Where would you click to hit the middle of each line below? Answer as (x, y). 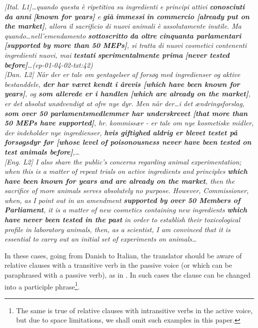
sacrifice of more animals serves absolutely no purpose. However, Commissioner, (127, 190)
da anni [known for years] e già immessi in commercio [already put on (127, 16)
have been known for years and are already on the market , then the (120, 181)
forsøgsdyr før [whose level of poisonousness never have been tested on (128, 142)
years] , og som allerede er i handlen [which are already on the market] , (128, 94)
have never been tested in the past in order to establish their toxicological (122, 220)
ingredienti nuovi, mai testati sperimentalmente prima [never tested (117, 55)
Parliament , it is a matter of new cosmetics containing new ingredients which (126, 210)
